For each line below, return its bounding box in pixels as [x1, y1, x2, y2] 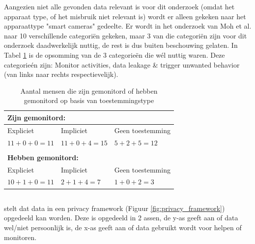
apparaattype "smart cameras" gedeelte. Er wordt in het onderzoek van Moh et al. [4, 21, 252, 31]
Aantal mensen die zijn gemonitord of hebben [20, 85, 158, 96]
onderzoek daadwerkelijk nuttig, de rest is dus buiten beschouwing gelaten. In [4, 40, 238, 50]
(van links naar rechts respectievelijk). [4, 69, 118, 79]
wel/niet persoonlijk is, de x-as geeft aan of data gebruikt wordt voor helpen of [4, 222, 242, 233]
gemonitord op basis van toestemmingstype [24, 95, 154, 105]
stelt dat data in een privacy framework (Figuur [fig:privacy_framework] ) [4, 203, 225, 213]
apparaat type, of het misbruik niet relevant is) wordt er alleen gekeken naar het [4, 11, 246, 21]
